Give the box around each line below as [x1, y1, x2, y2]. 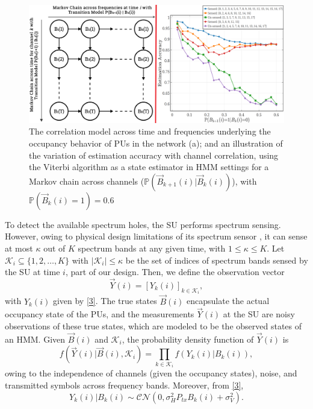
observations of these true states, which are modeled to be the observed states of [5, 320, 302, 332]
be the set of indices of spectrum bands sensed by [125, 253, 308, 266]
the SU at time [5, 265, 60, 278]
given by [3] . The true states [52, 294, 157, 307]
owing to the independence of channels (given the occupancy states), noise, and [5, 367, 297, 379]
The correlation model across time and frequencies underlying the [29, 125, 271, 138]
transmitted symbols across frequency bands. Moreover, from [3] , [5, 379, 244, 392]
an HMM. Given [5, 332, 66, 345]
